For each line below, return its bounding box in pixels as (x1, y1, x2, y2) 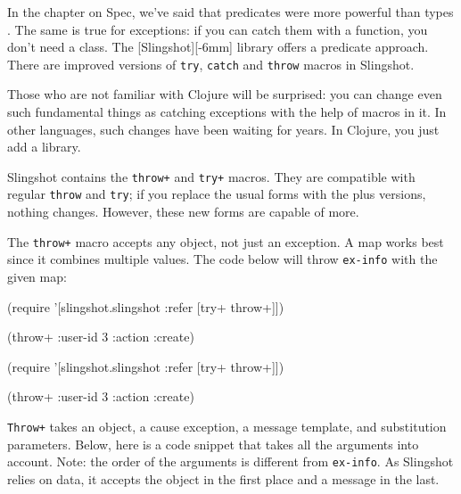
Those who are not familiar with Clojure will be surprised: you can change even (7, 85, 442, 103)
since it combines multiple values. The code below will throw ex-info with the (7, 250, 438, 268)
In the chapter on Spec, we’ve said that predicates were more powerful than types (7, 3, 454, 21)
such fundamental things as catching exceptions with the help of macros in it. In (7, 103, 447, 121)
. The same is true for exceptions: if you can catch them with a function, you (7, 20, 428, 38)
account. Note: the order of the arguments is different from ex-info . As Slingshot (7, 452, 454, 471)
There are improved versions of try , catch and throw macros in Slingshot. (7, 54, 415, 73)
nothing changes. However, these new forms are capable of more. (7, 202, 359, 221)
